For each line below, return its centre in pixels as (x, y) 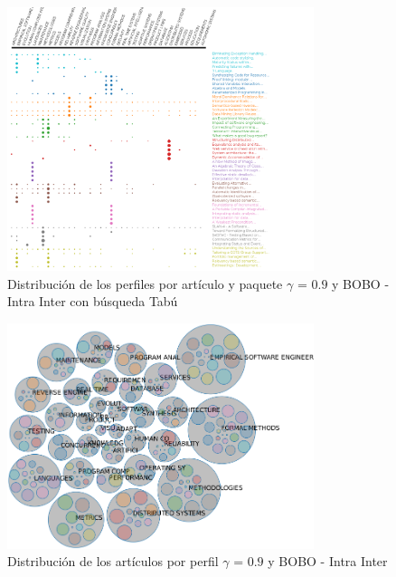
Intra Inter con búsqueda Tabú (93, 301)
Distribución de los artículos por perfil (113, 561)
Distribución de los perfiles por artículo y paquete (145, 283)
